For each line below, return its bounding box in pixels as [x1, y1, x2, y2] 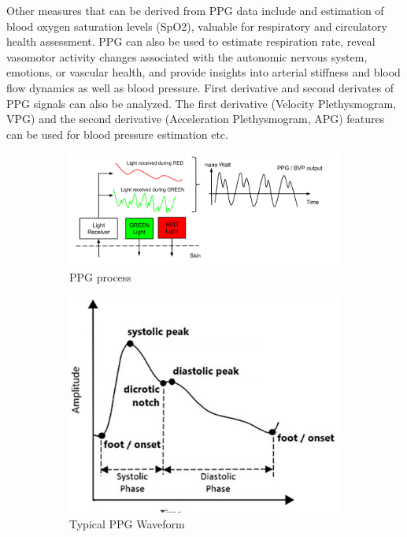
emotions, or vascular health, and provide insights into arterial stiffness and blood [6, 64, 401, 80]
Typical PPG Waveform [69, 515, 185, 531]
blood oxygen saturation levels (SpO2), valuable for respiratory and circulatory [6, 17, 387, 34]
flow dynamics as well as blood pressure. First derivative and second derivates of [6, 79, 394, 95]
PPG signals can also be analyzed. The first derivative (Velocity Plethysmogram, [6, 95, 397, 111]
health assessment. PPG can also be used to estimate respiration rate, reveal [6, 33, 376, 50]
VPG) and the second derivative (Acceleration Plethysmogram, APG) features [6, 110, 385, 127]
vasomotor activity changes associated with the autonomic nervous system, [6, 48, 368, 65]
